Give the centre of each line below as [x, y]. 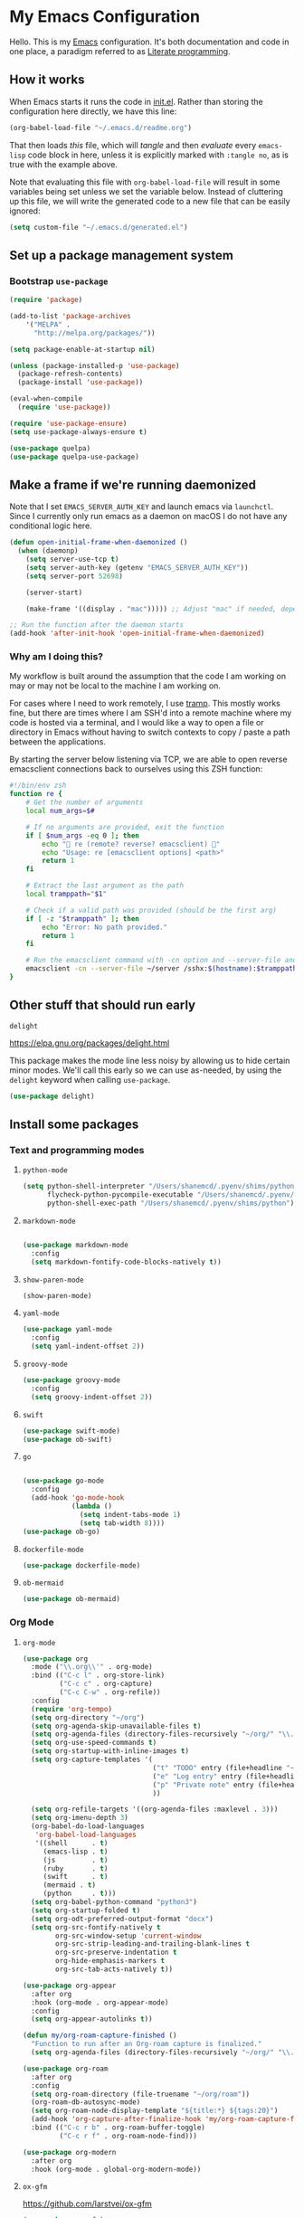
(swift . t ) [76, 1877]
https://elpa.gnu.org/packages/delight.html [90, 1043]
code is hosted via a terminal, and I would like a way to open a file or [137, 723]
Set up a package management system [121, 255]
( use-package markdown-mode [75, 1245]
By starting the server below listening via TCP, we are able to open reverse [148, 759]
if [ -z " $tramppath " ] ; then [83, 919]
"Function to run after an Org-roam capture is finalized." [147, 2044]
